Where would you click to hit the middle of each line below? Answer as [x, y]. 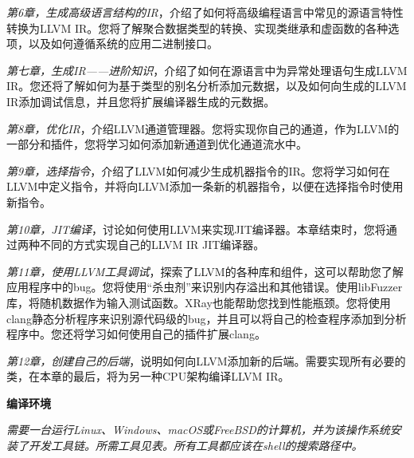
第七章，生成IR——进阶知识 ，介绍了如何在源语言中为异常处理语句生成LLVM [207, 70]
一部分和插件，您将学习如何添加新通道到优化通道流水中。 [157, 144]
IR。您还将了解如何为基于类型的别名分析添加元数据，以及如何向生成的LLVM [207, 86]
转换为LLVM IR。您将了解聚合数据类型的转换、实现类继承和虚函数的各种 [197, 28]
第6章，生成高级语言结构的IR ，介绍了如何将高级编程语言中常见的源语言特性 [205, 12]
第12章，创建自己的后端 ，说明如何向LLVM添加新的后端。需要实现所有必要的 [206, 360]
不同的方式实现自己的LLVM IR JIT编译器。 [152, 245]
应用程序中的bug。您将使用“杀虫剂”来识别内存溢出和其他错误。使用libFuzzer [205, 287]
